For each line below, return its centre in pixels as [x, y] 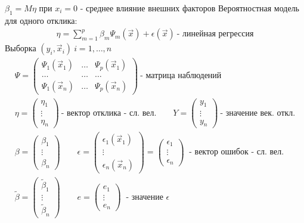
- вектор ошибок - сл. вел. [237, 152]
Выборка [21, 48]
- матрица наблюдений [181, 76]
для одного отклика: [41, 20]
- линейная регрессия [215, 34]
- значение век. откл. [258, 113]
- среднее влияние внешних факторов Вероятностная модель [190, 8]
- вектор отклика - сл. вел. [109, 113]
